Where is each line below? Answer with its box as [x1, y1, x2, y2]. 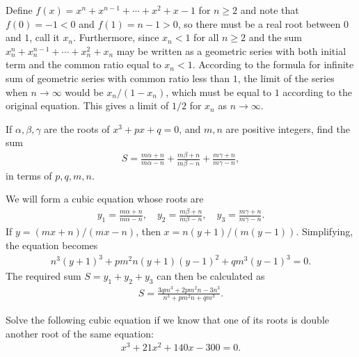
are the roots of [44, 121, 110, 136]
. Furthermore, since [73, 30, 159, 45]
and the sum [248, 30, 303, 45]
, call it [29, 30, 60, 45]
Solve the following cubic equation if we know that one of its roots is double [6, 312, 329, 326]
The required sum [6, 269, 81, 283]
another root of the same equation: [6, 326, 154, 340]
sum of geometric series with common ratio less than [6, 70, 230, 85]
